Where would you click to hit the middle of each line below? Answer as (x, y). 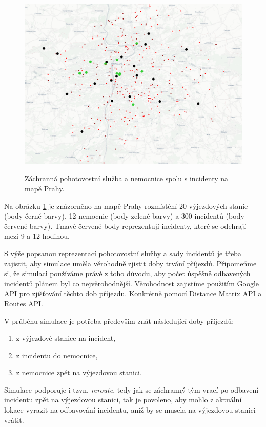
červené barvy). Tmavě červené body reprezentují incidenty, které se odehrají (125, 226)
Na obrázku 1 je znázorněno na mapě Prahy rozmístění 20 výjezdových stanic (126, 206)
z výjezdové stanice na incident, (66, 338)
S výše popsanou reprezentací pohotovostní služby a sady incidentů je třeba (123, 253)
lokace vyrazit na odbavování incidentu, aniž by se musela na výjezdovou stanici (130, 410)
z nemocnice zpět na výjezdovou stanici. (79, 372)
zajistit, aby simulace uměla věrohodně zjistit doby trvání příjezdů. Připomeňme (130, 263)
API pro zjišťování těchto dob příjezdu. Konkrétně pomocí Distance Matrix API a (133, 293)
